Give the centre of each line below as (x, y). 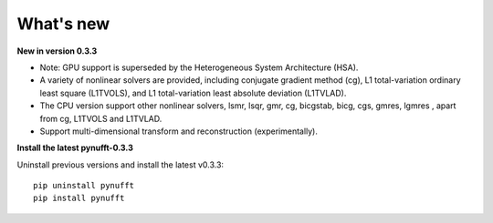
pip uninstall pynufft (84, 186)
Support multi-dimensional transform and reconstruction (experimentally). (179, 131)
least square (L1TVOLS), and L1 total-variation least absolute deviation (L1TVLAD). (193, 93)
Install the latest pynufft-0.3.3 (75, 148)
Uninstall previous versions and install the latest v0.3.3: (120, 165)
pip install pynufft (79, 198)
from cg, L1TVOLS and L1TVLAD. (101, 118)
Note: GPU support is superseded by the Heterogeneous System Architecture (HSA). (199, 67)
